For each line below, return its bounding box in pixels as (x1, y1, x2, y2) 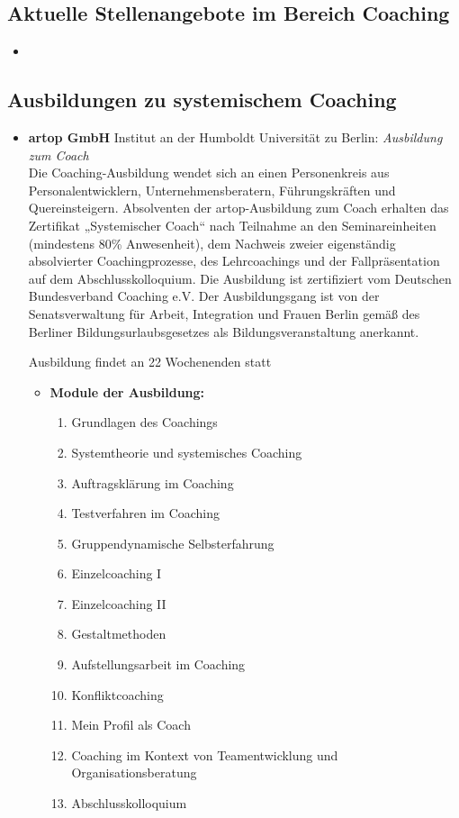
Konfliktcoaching (71, 685, 164, 704)
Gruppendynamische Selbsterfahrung (71, 533, 274, 552)
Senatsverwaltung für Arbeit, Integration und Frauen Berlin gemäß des (28, 304, 420, 323)
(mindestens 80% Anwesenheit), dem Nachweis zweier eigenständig (28, 233, 396, 252)
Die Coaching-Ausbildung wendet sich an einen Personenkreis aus (28, 163, 390, 182)
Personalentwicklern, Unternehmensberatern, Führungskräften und (28, 180, 396, 199)
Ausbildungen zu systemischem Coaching (7, 86, 397, 114)
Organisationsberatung (71, 763, 197, 782)
